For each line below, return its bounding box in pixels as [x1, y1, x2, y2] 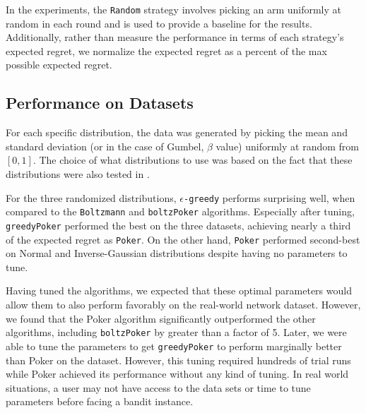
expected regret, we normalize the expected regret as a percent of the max [6, 43, 327, 58]
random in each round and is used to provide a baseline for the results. [6, 16, 312, 30]
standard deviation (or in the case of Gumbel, [6, 138, 204, 153]
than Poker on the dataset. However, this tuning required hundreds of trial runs [6, 352, 351, 367]
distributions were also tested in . [6, 167, 150, 181]
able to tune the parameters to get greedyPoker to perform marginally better [6, 338, 342, 353]
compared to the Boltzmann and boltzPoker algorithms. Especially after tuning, [6, 204, 355, 219]
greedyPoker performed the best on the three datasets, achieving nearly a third [6, 217, 351, 232]
